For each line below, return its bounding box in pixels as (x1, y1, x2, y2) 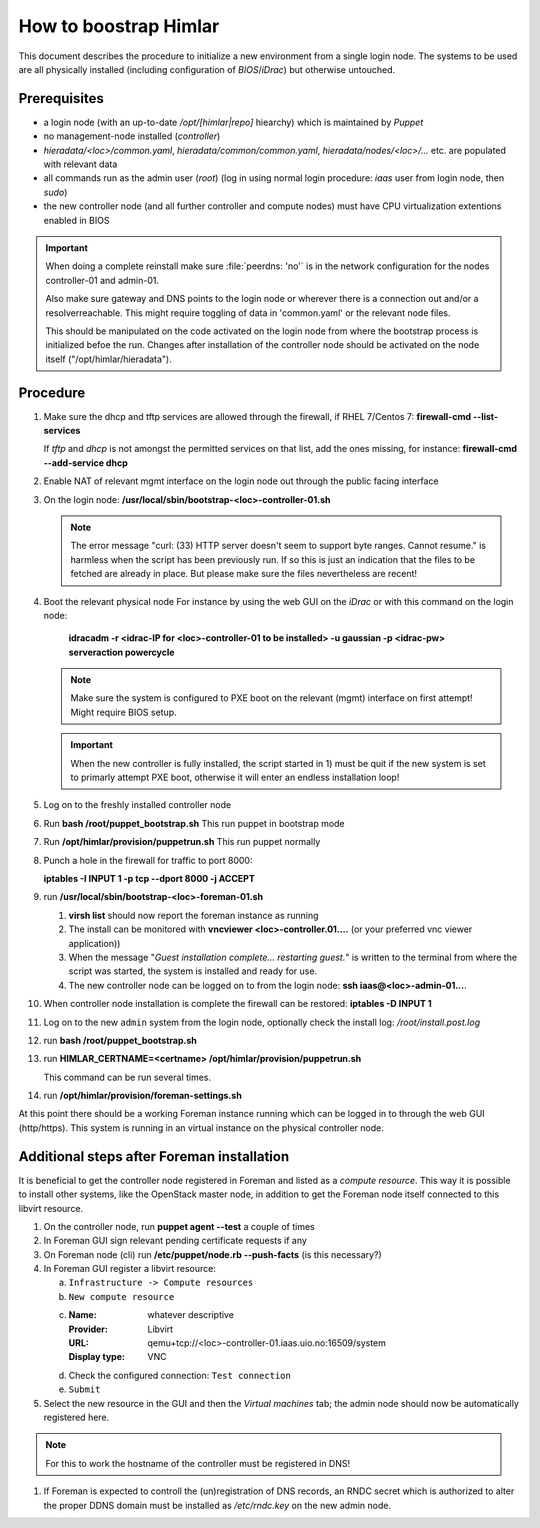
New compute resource (68, 1291, 175, 1302)
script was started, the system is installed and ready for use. (68, 965, 318, 977)
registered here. (43, 1411, 110, 1423)
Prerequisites (18, 90, 104, 107)
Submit (68, 1384, 101, 1395)
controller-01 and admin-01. (45, 274, 160, 286)
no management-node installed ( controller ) (43, 130, 221, 142)
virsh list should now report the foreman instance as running (68, 909, 319, 921)
